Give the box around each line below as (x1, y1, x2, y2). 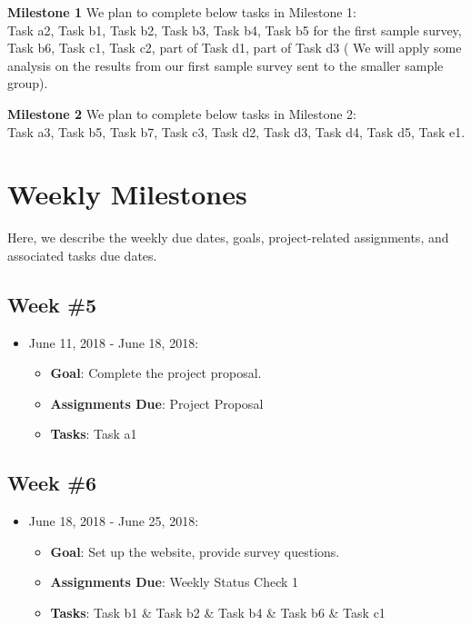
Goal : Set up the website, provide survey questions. (50, 541, 340, 561)
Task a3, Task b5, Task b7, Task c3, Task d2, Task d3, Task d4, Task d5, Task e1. (7, 122, 466, 141)
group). (7, 74, 48, 93)
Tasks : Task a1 (50, 424, 137, 443)
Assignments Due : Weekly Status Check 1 (50, 572, 299, 591)
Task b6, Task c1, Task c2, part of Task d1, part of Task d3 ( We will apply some (7, 38, 462, 57)
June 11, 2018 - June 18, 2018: (28, 332, 199, 352)
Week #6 (7, 469, 97, 497)
